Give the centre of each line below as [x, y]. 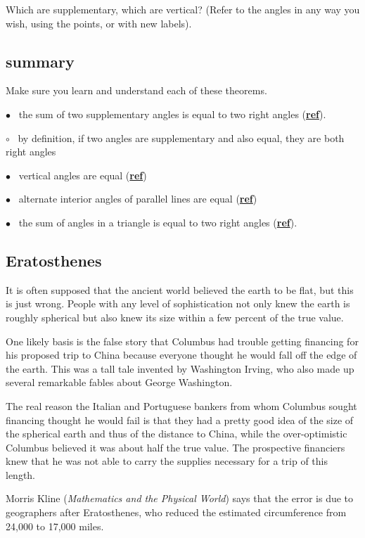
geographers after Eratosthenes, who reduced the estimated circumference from [176, 512]
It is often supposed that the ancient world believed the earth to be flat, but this [180, 289]
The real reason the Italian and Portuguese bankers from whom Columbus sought [181, 405]
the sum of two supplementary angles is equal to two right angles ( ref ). [172, 114]
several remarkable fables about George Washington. [119, 382]
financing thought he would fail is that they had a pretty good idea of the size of [180, 419]
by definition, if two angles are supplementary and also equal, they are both [181, 137]
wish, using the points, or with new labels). [99, 23]
